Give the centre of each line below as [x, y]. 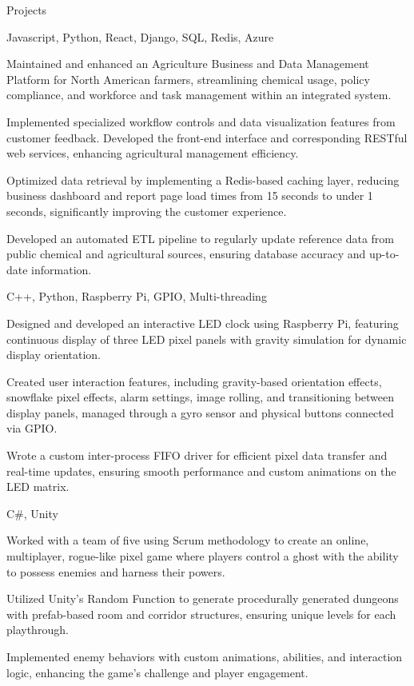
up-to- [384, 254]
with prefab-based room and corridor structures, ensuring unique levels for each [201, 614]
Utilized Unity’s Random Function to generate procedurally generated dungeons [203, 598]
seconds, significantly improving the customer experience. [147, 211]
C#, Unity [32, 513]
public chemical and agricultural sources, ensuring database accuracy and [186, 254]
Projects [27, 10]
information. [62, 269]
